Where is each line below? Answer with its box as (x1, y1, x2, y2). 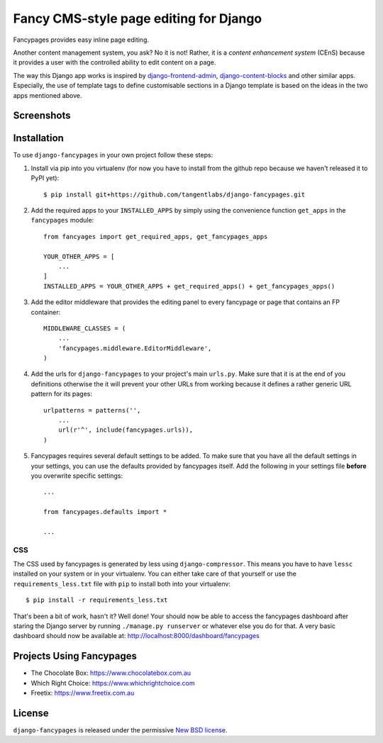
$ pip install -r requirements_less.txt (26, 596, 168, 604)
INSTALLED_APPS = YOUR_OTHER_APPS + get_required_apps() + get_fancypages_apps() (43, 282, 335, 290)
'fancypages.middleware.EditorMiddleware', (57, 344, 212, 352)
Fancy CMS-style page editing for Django (13, 11, 262, 26)
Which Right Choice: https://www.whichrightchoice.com (30, 678, 195, 687)
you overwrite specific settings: (30, 471, 123, 480)
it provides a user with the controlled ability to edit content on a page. (13, 58, 216, 67)
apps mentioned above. (13, 91, 82, 99)
